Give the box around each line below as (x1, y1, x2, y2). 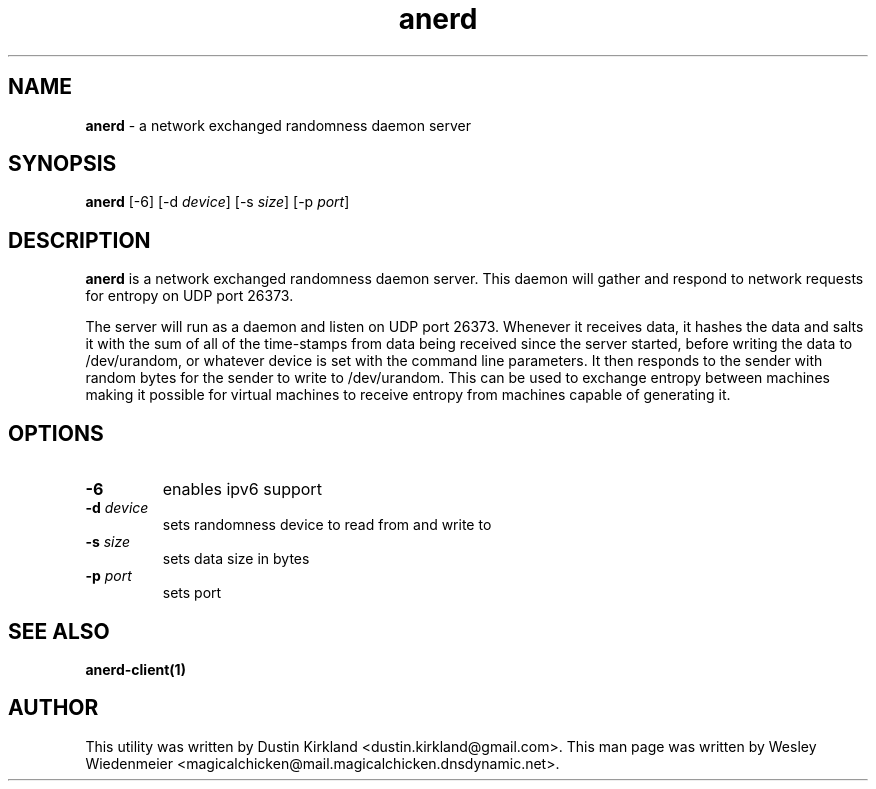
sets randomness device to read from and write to (162, 516, 492, 534)
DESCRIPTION (8, 227, 151, 253)
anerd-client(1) (85, 660, 186, 678)
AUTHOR (8, 695, 99, 721)
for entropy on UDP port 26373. (85, 287, 294, 305)
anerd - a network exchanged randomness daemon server (85, 116, 471, 134)
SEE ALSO (8, 618, 110, 644)
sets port (162, 584, 222, 602)
